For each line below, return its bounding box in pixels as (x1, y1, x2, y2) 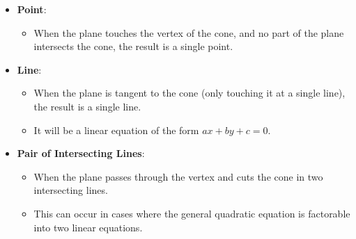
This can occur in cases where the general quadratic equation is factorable (33, 206, 350, 220)
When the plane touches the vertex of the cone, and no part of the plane (33, 25, 344, 40)
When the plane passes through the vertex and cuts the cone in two (33, 169, 323, 183)
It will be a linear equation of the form (33, 122, 199, 137)
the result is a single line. (33, 99, 141, 113)
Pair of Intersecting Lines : (17, 146, 145, 160)
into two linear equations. (33, 220, 143, 234)
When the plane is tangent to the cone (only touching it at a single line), (33, 85, 346, 100)
